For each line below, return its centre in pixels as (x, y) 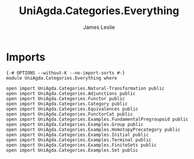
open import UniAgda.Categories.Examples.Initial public (78, 135)
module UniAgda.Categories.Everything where (62, 78)
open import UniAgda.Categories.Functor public (66, 98)
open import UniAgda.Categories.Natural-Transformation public (86, 88)
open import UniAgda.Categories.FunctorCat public (70, 114)
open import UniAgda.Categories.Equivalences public (72, 109)
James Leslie (99, 27)
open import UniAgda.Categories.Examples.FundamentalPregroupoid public (97, 119)
